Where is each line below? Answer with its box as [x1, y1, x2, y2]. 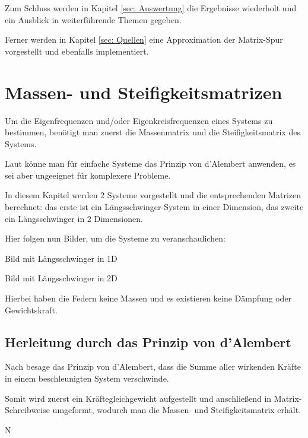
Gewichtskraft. [5, 303, 58, 316]
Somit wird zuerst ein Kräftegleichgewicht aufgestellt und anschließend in [5, 392, 272, 404]
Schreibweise [5, 404, 50, 416]
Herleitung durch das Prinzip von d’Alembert [5, 332, 291, 351]
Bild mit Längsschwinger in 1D [5, 252, 118, 264]
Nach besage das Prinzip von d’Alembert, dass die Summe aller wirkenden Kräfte [5, 360, 301, 373]
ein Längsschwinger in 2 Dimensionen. [5, 212, 143, 224]
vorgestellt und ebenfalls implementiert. [5, 45, 149, 57]
